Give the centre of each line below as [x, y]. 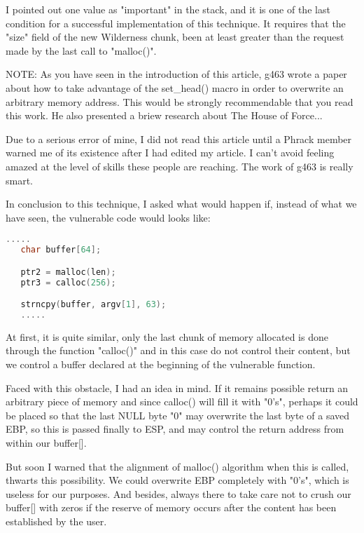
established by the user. [56, 521]
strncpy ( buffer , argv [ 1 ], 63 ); [93, 305]
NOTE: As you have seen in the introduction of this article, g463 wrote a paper [176, 74]
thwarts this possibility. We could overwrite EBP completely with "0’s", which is [177, 480]
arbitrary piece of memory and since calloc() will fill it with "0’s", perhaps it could [182, 402]
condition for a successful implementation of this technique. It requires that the [176, 23]
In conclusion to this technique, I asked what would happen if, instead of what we [181, 204]
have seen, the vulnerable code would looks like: [108, 217]
